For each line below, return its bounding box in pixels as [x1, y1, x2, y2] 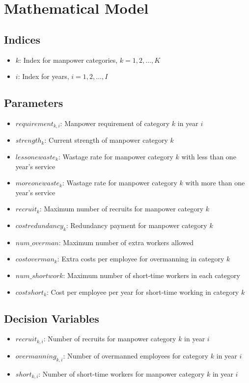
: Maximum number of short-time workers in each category [63, 270, 240, 280]
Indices [4, 31, 41, 47]
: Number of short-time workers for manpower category [38, 368, 205, 379]
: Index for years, [18, 71, 69, 81]
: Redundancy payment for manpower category [66, 220, 207, 230]
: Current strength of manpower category [44, 135, 168, 145]
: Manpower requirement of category [60, 118, 170, 128]
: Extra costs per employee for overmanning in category [57, 254, 224, 264]
